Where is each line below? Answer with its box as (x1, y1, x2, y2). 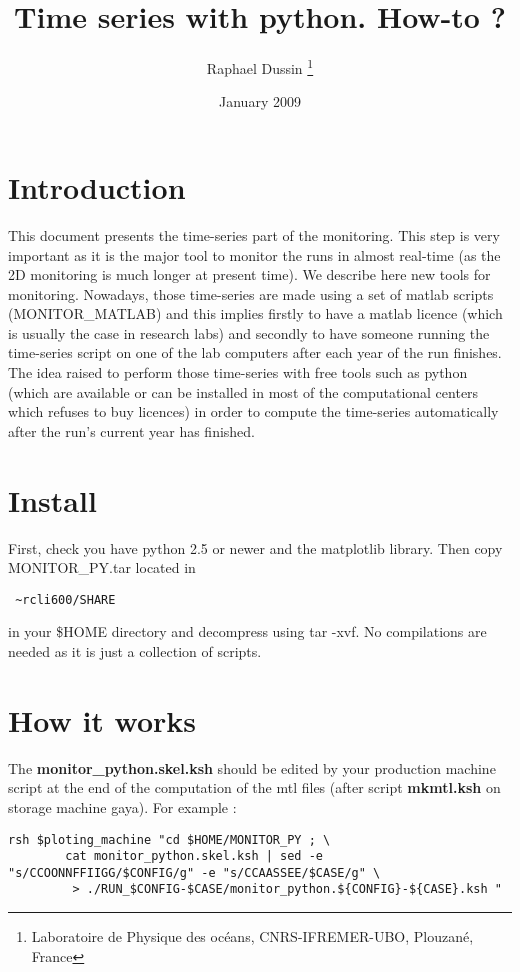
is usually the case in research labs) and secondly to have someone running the (8, 322, 490, 343)
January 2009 (219, 91, 301, 112)
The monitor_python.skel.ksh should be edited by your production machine (8, 757, 496, 778)
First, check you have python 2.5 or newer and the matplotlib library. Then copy (8, 537, 503, 558)
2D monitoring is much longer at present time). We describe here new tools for (8, 264, 491, 285)
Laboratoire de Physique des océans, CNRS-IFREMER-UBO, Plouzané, (31, 926, 474, 947)
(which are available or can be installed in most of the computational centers (8, 381, 479, 402)
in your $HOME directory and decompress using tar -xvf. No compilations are (8, 621, 487, 642)
